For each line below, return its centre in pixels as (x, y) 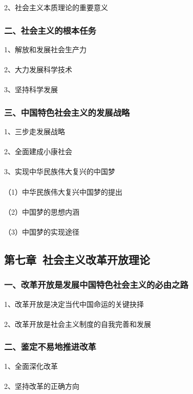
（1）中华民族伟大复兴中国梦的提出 (63, 191)
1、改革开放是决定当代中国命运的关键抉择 (74, 304)
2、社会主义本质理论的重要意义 (56, 7)
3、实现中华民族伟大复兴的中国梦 (60, 171)
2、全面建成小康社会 (38, 151)
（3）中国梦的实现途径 (42, 231)
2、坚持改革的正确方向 (42, 386)
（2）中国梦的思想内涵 (42, 211)
